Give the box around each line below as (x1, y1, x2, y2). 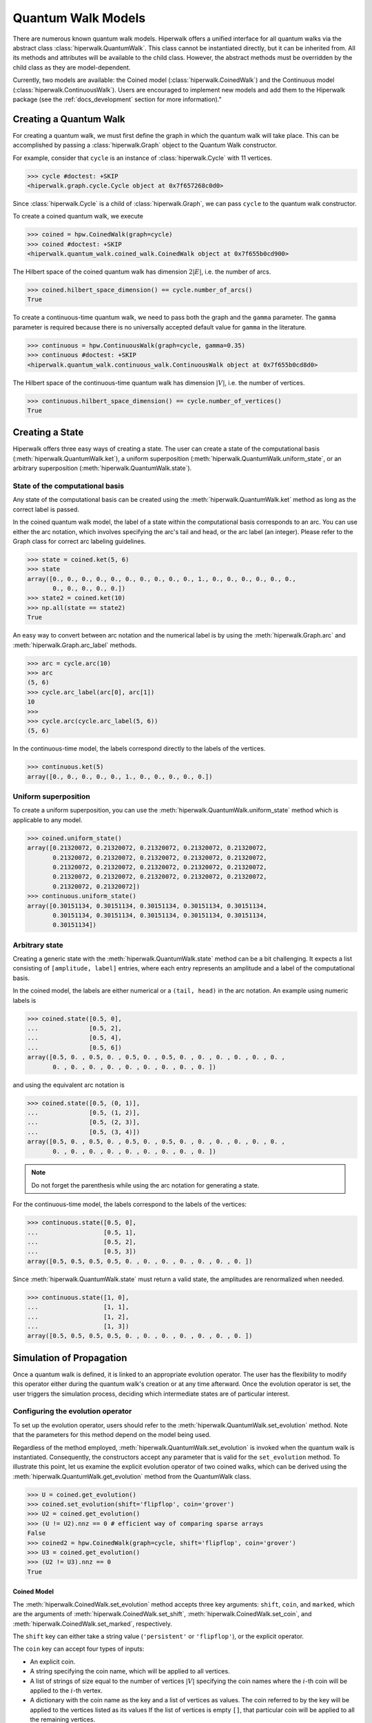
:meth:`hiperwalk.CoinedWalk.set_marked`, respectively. (12, 1620, 172, 1628)
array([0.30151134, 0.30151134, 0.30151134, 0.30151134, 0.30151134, (27, 901, 267, 910)
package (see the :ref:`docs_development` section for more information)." (12, 95, 222, 103)
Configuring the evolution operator (12, 1407, 132, 1416)
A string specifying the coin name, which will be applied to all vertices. (30, 1667, 230, 1675)
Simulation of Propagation (12, 1352, 127, 1364)
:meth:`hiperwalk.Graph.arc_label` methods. (12, 641, 137, 649)
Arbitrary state (12, 940, 63, 950)
